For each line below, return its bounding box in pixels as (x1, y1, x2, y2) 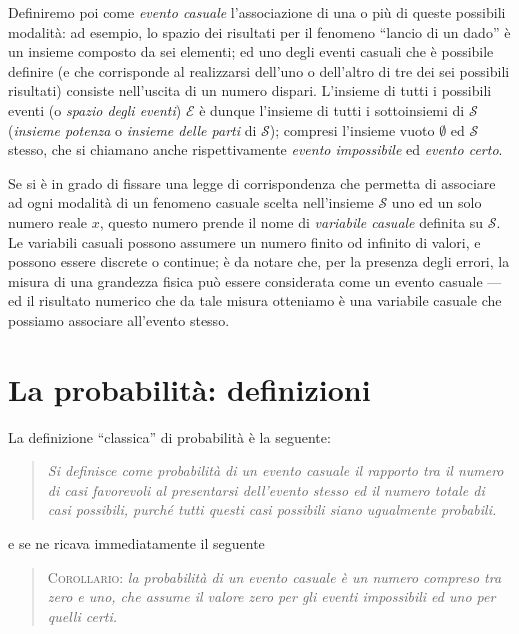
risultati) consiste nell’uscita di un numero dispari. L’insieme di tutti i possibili (8, 80, 492, 101)
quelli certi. (47, 605, 118, 626)
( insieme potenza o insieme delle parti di (8, 119, 257, 140)
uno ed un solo (391, 192, 482, 213)
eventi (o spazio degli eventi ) (8, 99, 182, 120)
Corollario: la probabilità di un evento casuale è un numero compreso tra (47, 566, 502, 587)
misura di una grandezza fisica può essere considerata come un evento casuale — (8, 270, 502, 291)
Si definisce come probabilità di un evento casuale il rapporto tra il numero (47, 460, 504, 481)
